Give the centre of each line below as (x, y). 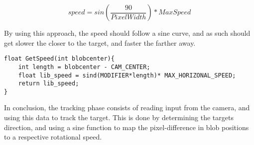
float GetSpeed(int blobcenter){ (59, 59)
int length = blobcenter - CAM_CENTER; (84, 67)
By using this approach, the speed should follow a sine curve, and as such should (127, 33)
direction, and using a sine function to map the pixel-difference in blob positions (127, 127)
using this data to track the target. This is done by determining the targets (119, 117)
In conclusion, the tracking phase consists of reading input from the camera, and (127, 108)
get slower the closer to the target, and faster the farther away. (100, 42)
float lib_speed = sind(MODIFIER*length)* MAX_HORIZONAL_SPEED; (127, 75)
